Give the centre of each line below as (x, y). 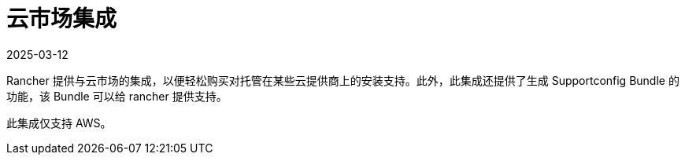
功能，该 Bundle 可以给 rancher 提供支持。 (117, 96)
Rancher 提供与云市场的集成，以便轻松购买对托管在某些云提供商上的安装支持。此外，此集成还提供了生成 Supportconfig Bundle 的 (343, 80)
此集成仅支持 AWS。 (59, 123)
